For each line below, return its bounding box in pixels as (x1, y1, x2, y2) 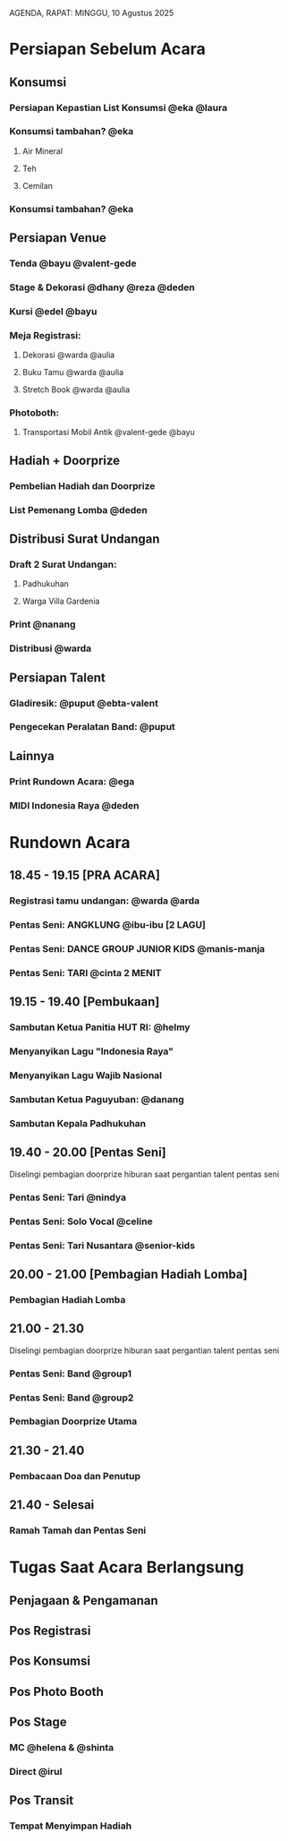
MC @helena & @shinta (9, 1742, 114, 1754)
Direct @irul (9, 1766, 63, 1778)
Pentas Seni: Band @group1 (9, 1367, 132, 1380)
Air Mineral (21, 145, 64, 156)
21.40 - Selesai (9, 1497, 95, 1512)
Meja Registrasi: (9, 329, 81, 341)
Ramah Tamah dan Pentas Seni (9, 1524, 147, 1537)
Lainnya (9, 748, 55, 764)
